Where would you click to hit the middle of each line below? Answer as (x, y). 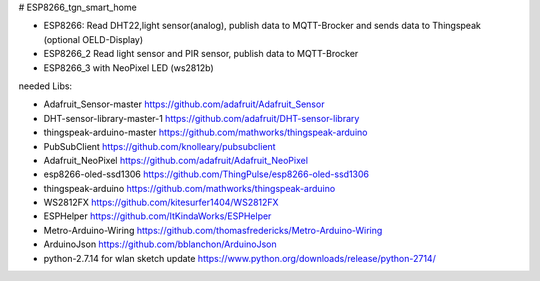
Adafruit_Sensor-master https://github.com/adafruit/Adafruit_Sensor (184, 104)
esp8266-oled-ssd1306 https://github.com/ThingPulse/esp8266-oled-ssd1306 (206, 174)
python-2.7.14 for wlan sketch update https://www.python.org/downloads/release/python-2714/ (240, 258)
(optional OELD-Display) (93, 39)
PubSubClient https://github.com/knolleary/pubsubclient (159, 146)
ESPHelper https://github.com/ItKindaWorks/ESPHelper (157, 216)
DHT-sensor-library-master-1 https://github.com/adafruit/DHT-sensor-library (201, 118)
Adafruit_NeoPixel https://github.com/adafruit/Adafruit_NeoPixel (176, 160)
